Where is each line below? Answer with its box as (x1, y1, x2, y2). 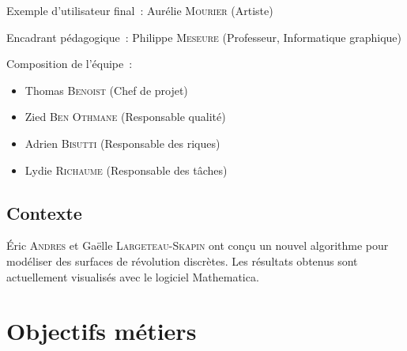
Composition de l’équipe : (6, 55, 133, 72)
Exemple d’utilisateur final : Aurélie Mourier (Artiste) (6, 2, 273, 18)
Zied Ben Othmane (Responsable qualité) (24, 108, 226, 125)
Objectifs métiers (6, 315, 197, 347)
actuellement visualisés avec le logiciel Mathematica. (6, 268, 259, 285)
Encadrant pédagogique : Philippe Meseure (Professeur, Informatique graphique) (6, 28, 402, 45)
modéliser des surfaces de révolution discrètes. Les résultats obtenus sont (6, 252, 358, 269)
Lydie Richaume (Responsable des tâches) (24, 161, 228, 178)
